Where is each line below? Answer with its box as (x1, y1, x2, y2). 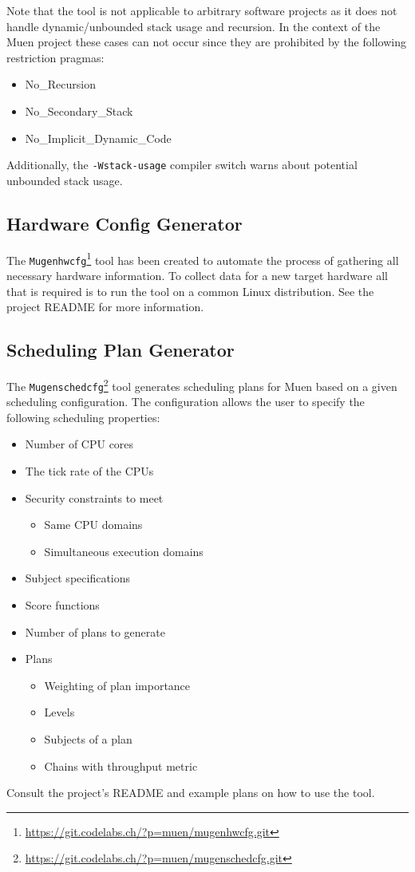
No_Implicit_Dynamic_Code (25, 129, 172, 146)
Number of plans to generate (25, 623, 165, 640)
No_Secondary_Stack (25, 102, 133, 119)
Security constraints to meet (25, 489, 164, 506)
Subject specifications (25, 570, 131, 586)
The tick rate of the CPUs (25, 463, 154, 479)
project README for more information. (6, 298, 204, 315)
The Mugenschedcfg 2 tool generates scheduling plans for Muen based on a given (6, 375, 397, 394)
